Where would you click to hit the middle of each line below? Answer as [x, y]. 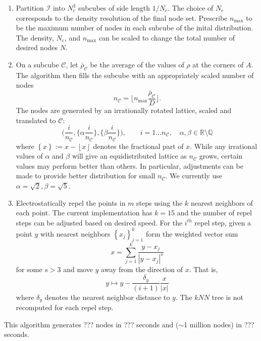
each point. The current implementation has [84, 213]
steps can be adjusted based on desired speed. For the [99, 222]
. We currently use [194, 176]
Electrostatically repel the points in [71, 202]
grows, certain [221, 156]
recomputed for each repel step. [65, 307]
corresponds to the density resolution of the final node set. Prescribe [122, 17]
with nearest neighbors [75, 233]
